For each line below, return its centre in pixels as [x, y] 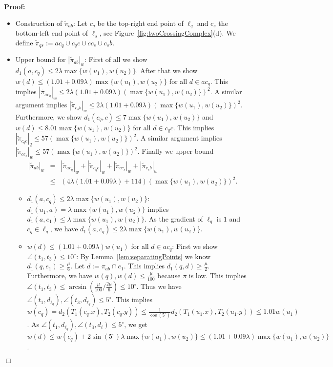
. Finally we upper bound [176, 151]
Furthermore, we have [60, 275]
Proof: [15, 6]
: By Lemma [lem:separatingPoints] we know [144, 256]
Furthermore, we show [49, 116]
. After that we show [167, 70]
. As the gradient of [174, 218]
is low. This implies [218, 275]
